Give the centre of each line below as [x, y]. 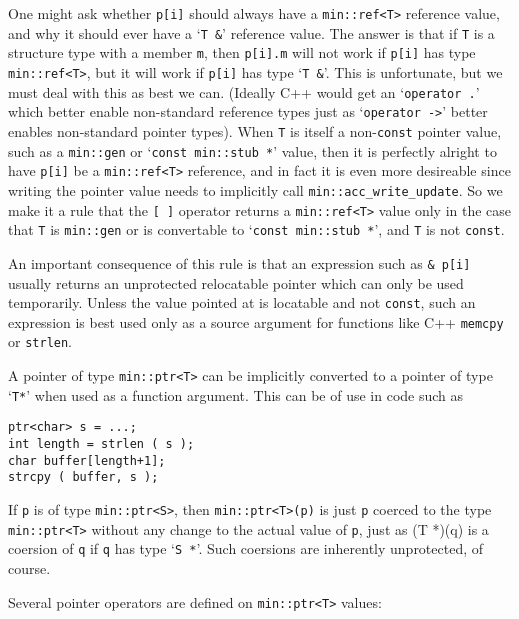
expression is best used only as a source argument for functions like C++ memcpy [256, 321]
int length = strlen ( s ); [101, 444]
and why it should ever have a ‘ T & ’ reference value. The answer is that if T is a [251, 32]
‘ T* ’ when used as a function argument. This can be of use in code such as [236, 394]
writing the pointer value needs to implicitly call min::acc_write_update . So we [255, 189]
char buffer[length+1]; [87, 460]
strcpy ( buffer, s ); [83, 477]
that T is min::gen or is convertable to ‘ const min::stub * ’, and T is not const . [256, 229]
